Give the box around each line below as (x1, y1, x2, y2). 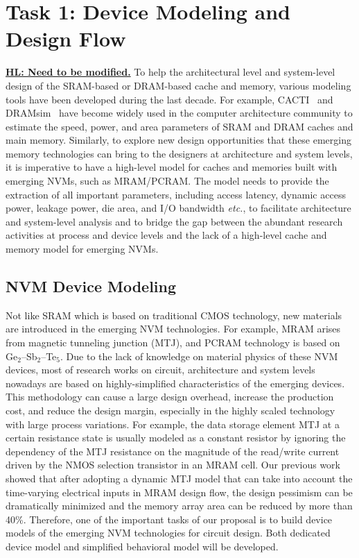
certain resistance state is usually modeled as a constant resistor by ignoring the (6, 430, 346, 445)
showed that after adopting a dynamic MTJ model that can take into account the (6, 471, 353, 485)
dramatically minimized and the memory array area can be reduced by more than (6, 498, 353, 513)
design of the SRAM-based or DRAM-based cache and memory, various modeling (6, 78, 351, 92)
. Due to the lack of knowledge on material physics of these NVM (60, 348, 338, 363)
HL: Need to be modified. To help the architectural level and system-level (6, 65, 335, 79)
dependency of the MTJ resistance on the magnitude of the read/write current (6, 443, 340, 458)
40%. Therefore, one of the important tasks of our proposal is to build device (6, 511, 333, 526)
